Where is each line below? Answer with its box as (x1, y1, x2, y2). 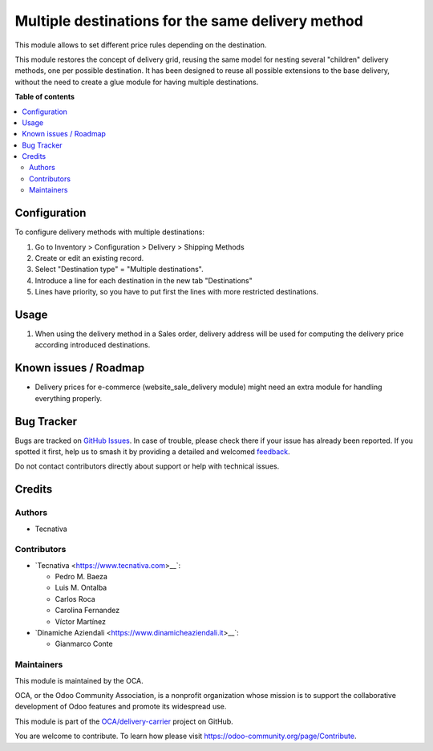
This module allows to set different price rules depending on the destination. (14, 40, 267, 50)
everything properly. (34, 393, 103, 403)
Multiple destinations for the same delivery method (14, 12, 364, 30)
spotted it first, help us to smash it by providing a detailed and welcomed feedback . (14, 446, 290, 457)
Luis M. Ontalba (55, 583, 107, 593)
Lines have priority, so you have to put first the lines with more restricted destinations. (34, 287, 319, 297)
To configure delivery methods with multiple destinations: (14, 227, 204, 237)
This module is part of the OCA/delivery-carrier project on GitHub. (14, 716, 234, 726)
